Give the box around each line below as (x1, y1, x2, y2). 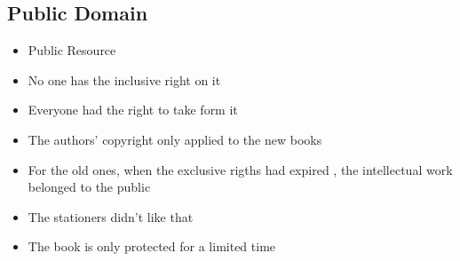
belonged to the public (28, 178, 151, 196)
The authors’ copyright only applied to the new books (28, 130, 322, 148)
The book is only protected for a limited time (28, 237, 276, 256)
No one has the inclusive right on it (28, 70, 221, 89)
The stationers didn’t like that (28, 207, 194, 225)
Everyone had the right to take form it (28, 100, 238, 119)
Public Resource (28, 41, 116, 59)
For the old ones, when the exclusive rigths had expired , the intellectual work (28, 160, 453, 178)
